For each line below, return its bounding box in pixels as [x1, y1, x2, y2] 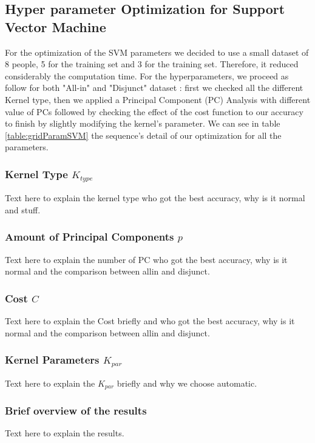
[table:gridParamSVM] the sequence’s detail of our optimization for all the [5, 128, 282, 141]
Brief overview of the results [5, 402, 147, 418]
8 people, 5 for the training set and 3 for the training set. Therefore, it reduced [5, 58, 299, 70]
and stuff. [5, 203, 41, 216]
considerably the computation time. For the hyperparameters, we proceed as [5, 69, 289, 82]
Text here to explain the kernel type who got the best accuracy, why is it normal [5, 192, 305, 204]
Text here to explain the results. [5, 427, 124, 439]
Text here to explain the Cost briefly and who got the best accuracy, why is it [5, 315, 295, 327]
